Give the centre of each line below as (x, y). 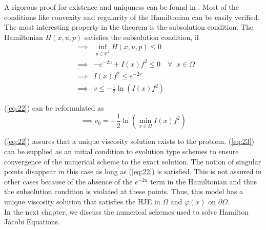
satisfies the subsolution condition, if (142, 37)
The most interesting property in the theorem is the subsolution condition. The (129, 27)
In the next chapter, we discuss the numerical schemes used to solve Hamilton (126, 211)
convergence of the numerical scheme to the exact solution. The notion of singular (133, 161)
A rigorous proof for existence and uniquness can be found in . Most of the (121, 7)
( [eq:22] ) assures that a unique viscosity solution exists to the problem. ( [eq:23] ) (129, 141)
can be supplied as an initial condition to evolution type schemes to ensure (121, 151)
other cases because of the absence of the (68, 181)
